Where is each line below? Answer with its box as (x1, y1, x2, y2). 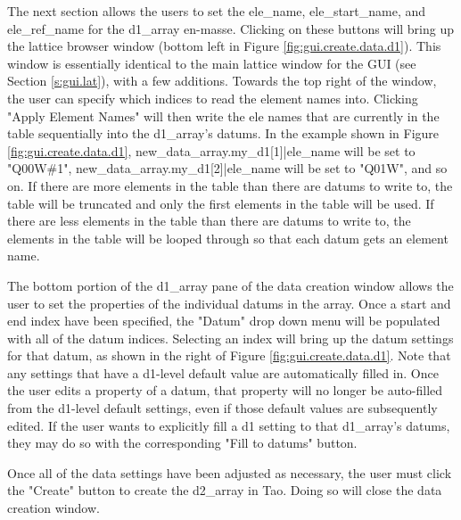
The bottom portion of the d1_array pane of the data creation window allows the (7, 276, 454, 294)
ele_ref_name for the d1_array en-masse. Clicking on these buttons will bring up (7, 19, 455, 37)
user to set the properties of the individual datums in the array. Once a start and (7, 293, 451, 312)
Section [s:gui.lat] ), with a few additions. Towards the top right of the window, (7, 71, 437, 90)
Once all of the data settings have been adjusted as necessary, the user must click (7, 463, 452, 482)
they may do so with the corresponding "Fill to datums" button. (7, 433, 358, 452)
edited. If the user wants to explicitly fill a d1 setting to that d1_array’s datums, (7, 416, 450, 434)
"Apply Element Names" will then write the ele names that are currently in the (7, 106, 440, 125)
